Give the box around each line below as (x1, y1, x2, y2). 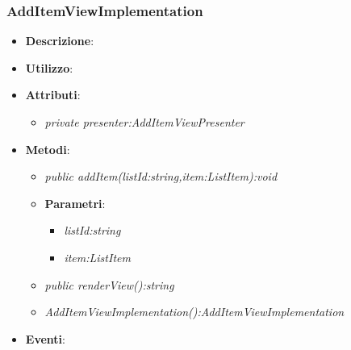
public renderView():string (44, 276, 174, 293)
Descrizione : (25, 32, 94, 49)
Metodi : (25, 140, 70, 157)
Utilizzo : (25, 59, 73, 76)
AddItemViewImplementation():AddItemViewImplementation (44, 303, 345, 320)
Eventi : (25, 330, 65, 347)
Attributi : (25, 86, 81, 103)
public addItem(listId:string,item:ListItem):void (44, 168, 278, 185)
